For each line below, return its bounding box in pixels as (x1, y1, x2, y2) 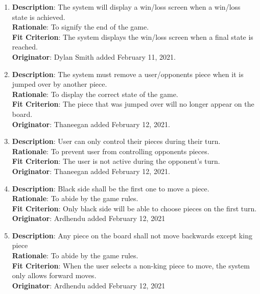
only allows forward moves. (12, 270, 97, 281)
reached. (12, 41, 38, 52)
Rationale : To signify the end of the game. (12, 21, 149, 32)
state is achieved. (12, 11, 65, 22)
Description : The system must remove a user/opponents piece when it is (12, 68, 244, 79)
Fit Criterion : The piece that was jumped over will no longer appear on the (12, 99, 254, 109)
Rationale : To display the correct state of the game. (12, 88, 178, 99)
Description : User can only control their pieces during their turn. (12, 136, 221, 146)
